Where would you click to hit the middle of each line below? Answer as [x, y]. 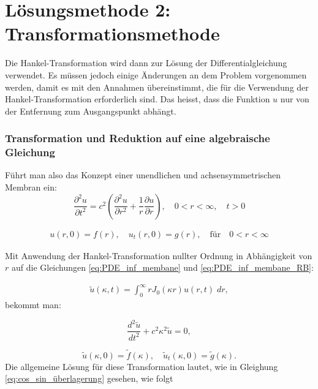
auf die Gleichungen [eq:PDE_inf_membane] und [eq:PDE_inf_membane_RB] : [162, 267]
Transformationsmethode [112, 33]
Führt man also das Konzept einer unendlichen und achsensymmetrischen [143, 175]
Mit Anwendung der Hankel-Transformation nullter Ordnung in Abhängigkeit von [159, 255]
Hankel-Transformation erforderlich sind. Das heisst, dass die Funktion [138, 99]
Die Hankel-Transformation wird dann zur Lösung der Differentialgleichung [146, 63]
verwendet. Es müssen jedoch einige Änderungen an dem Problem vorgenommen [156, 74]
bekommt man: [33, 305]
